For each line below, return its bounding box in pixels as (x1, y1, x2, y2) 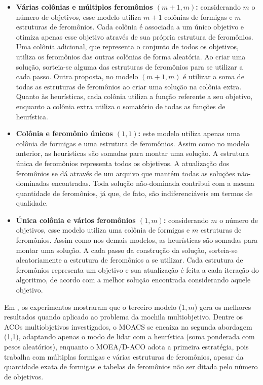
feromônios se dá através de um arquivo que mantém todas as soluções (16, 168, 235, 178)
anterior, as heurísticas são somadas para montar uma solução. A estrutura (16, 148, 249, 158)
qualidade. (16, 198, 48, 208)
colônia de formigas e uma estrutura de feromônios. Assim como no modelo (16, 138, 249, 148)
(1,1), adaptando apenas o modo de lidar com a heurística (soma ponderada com (4, 331, 255, 342)
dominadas (16, 178, 50, 188)
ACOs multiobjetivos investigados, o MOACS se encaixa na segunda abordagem (4, 321, 252, 332)
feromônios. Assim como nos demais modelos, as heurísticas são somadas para (16, 235, 258, 245)
